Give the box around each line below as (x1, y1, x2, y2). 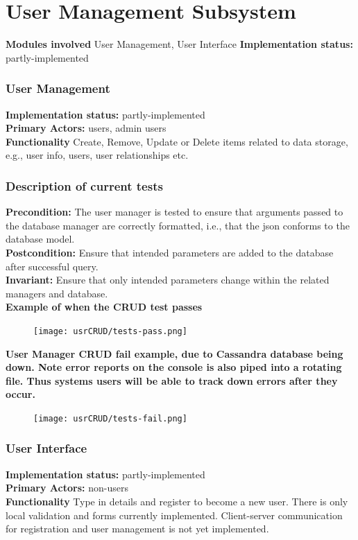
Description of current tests (6, 177, 163, 194)
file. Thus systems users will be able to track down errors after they (6, 373, 338, 387)
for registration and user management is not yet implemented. (6, 521, 269, 536)
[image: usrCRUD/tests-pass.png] (33, 326, 187, 336)
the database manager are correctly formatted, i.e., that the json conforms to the (6, 218, 350, 232)
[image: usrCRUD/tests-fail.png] (33, 413, 187, 424)
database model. (6, 232, 75, 246)
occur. (6, 387, 35, 401)
